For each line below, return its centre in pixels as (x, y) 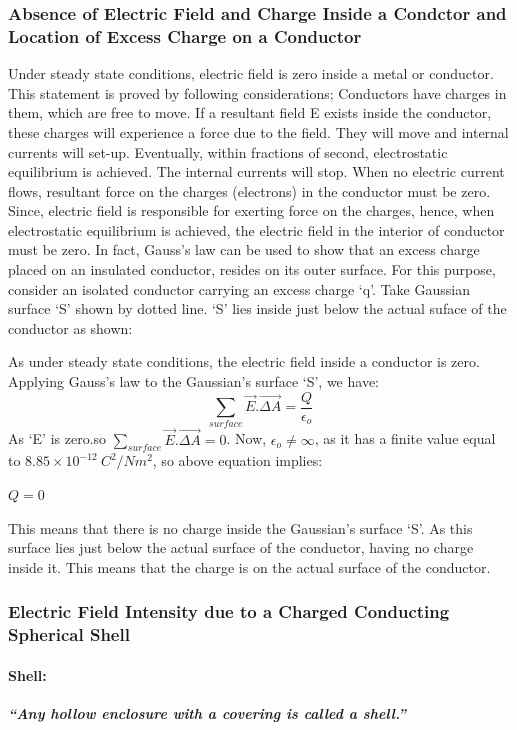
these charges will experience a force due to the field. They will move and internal (258, 131)
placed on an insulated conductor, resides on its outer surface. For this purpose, (252, 269)
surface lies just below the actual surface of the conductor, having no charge (241, 547)
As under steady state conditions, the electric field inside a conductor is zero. (244, 361)
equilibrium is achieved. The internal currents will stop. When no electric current (256, 171)
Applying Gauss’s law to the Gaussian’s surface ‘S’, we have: (193, 381)
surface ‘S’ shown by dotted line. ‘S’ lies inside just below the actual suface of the (257, 308)
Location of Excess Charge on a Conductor (185, 35)
